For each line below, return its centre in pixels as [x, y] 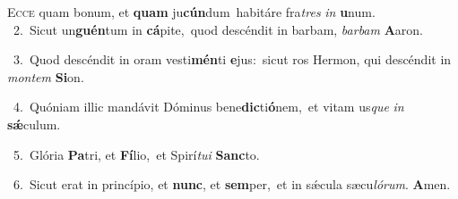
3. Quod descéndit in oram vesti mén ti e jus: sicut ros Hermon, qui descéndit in [232, 59]
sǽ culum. [34, 124]
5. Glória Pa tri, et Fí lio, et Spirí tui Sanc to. [136, 154]
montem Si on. [46, 76]
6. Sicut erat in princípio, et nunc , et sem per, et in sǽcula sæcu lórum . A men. [232, 184]
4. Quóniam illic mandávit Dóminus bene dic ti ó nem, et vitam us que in [208, 107]
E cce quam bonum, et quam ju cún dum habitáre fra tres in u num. [191, 12]
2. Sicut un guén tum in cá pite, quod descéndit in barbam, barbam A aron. [218, 29]
